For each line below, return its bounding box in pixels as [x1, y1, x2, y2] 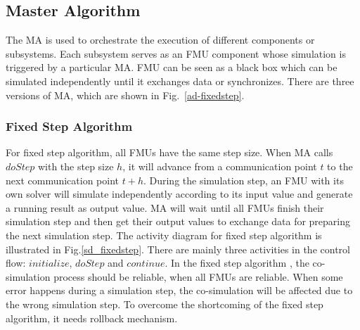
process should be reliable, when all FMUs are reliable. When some [53, 269, 343, 284]
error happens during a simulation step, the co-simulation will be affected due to [6, 283, 353, 298]
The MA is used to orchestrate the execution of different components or [6, 32, 315, 47]
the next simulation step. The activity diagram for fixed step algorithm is [6, 227, 322, 242]
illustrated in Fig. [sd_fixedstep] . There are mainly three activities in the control [6, 241, 350, 256]
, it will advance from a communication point [122, 158, 317, 173]
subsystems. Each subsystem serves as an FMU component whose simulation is [6, 46, 346, 61]
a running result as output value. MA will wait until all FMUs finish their [6, 200, 324, 215]
